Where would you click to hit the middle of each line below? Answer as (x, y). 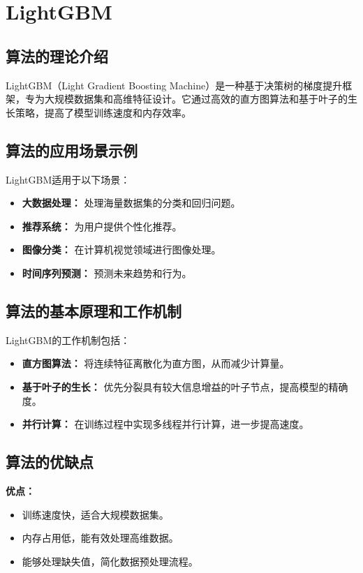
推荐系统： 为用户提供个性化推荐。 (102, 226)
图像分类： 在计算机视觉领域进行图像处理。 (121, 250)
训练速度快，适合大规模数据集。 (95, 514)
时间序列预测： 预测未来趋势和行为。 (107, 273)
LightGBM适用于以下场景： (68, 179)
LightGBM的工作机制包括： (68, 340)
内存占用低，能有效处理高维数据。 (100, 538)
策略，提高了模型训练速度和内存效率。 (103, 112)
